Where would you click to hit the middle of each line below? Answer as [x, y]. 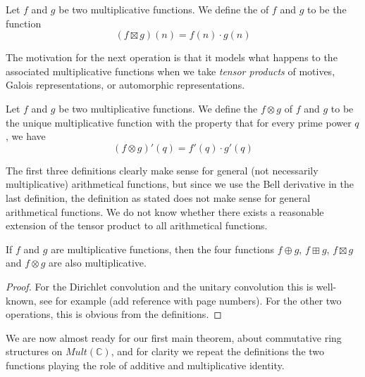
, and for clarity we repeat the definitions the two [218, 351]
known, [21, 300]
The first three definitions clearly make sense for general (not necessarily [162, 170]
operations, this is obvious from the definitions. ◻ [114, 314]
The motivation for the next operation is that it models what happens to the [172, 57]
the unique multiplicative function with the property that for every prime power [179, 122]
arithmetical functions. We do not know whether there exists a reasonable [165, 211]
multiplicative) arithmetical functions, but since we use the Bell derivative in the [180, 184]
